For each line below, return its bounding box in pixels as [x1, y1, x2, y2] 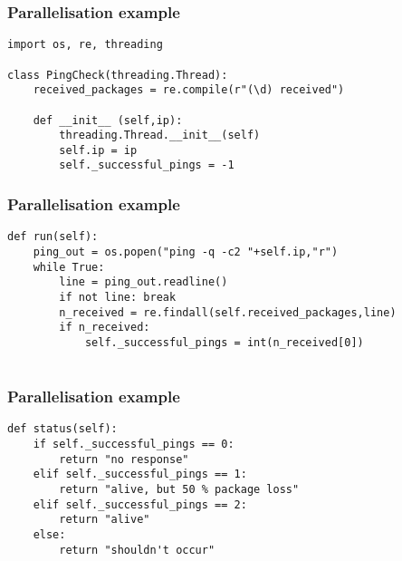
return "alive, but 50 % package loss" [59, 483, 300, 497]
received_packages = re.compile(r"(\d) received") [33, 83, 345, 97]
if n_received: [59, 321, 150, 334]
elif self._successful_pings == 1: [33, 468, 247, 481]
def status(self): [7, 422, 118, 436]
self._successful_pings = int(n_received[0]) [84, 335, 364, 349]
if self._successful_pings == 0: [33, 438, 234, 451]
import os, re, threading [7, 38, 163, 52]
